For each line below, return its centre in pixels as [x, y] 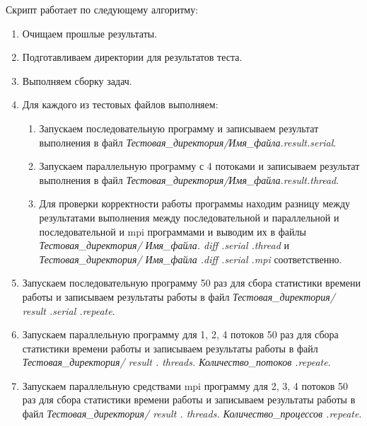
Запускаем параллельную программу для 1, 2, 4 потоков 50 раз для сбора [180, 334]
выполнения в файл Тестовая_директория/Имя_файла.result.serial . [188, 142]
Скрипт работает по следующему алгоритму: [102, 9]
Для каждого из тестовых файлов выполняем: [120, 104]
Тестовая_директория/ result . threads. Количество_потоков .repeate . [176, 362]
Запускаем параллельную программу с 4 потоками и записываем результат [199, 166]
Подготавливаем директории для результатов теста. [132, 57]
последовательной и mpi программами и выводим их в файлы [173, 231]
